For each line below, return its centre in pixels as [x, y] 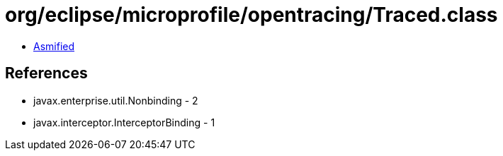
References [46, 73]
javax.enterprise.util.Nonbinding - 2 [116, 100]
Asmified [54, 46]
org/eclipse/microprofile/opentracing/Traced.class [252, 15]
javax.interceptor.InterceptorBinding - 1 [124, 122]
